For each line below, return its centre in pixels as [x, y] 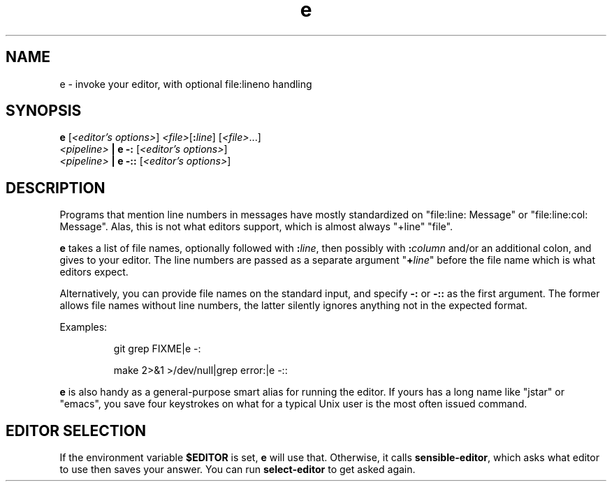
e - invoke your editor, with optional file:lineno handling [186, 84]
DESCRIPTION [56, 188]
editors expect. [94, 272]
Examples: [83, 327]
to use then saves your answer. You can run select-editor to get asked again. [238, 470]
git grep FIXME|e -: [157, 349]
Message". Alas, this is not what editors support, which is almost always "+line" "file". [256, 227]
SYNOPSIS [44, 111]
